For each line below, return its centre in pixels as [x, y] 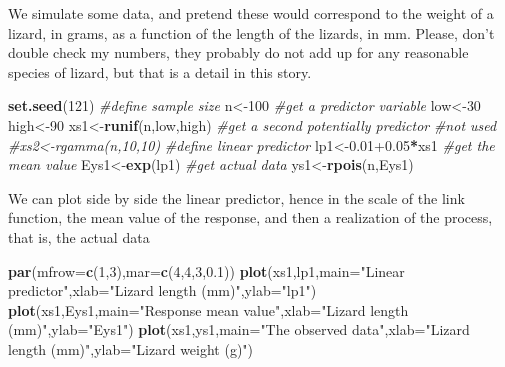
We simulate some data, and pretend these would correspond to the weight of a [251, 13]
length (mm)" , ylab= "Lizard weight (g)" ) [131, 348]
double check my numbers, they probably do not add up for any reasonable [238, 52]
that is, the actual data [79, 236]
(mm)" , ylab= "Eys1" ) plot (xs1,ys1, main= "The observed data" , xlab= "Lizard [239, 329]
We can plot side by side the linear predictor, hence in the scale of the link [236, 197]
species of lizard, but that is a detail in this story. [160, 71]
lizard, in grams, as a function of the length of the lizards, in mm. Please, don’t [251, 32]
